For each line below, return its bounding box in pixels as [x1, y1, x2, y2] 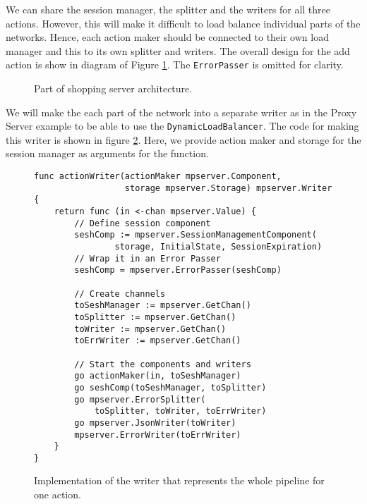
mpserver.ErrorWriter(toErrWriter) [74, 429, 241, 440]
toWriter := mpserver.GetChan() [74, 324, 227, 334]
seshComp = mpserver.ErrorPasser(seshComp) [74, 265, 282, 276]
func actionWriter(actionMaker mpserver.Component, [34, 171, 282, 182]
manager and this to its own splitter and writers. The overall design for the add [6, 43, 350, 58]
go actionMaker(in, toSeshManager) [74, 371, 241, 381]
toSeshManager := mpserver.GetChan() [74, 300, 251, 311]
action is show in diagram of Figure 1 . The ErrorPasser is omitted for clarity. [6, 57, 344, 72]
